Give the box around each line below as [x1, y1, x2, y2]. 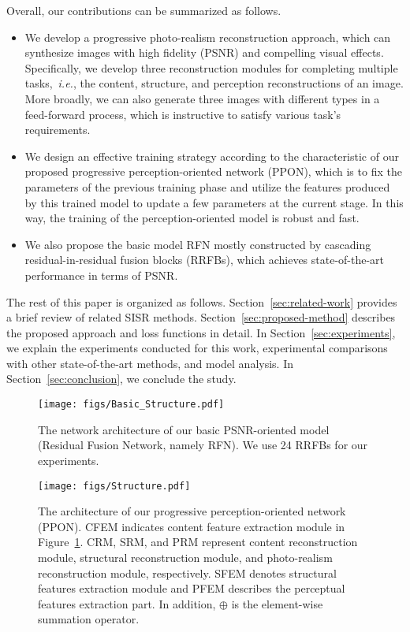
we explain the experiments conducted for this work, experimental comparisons [6, 340, 388, 356]
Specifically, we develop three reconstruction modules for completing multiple [24, 59, 398, 76]
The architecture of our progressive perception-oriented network [38, 503, 346, 519]
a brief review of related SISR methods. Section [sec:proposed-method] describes [6, 309, 396, 325]
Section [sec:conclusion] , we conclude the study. [6, 370, 237, 387]
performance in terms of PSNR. [24, 266, 178, 283]
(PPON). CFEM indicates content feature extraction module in [38, 518, 345, 534]
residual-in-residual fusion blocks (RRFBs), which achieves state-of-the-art [24, 251, 385, 268]
